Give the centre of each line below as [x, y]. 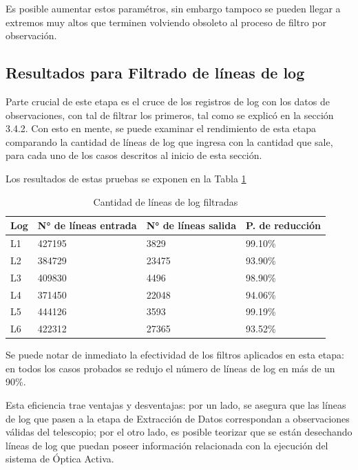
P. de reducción [283, 225]
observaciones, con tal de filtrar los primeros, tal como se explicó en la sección [170, 115]
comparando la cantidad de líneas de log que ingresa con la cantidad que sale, [169, 141]
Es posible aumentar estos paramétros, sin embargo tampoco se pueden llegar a [173, 8]
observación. [31, 35]
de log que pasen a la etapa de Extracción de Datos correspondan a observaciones [178, 418]
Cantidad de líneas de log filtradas [166, 201]
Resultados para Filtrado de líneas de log [155, 73]
